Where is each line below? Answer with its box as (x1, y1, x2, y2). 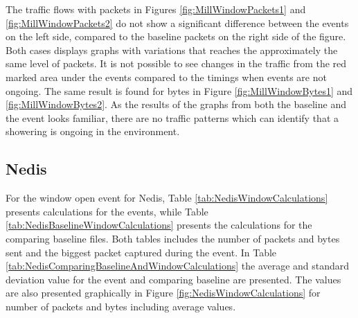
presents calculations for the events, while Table (6, 204, 208, 218)
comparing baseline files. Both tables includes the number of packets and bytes (6, 231, 340, 245)
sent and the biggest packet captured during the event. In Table (6, 245, 277, 259)
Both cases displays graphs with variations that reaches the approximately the (6, 42, 338, 57)
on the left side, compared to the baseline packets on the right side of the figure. (6, 29, 346, 44)
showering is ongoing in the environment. (6, 124, 180, 139)
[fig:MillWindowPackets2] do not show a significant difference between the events (6, 15, 349, 30)
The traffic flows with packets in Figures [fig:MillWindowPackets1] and (6, 2, 306, 16)
